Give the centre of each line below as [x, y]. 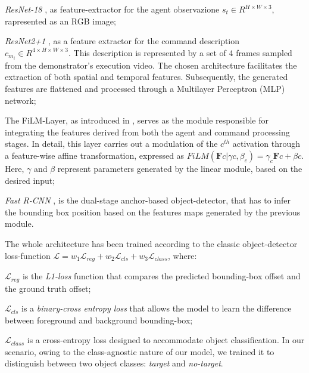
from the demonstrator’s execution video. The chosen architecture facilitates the [151, 65]
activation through [266, 144]
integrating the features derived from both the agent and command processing [147, 132]
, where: [182, 255]
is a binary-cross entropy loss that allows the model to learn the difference [157, 308]
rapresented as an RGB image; [60, 21]
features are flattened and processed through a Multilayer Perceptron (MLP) [145, 89]
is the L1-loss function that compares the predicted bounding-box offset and [161, 276]
